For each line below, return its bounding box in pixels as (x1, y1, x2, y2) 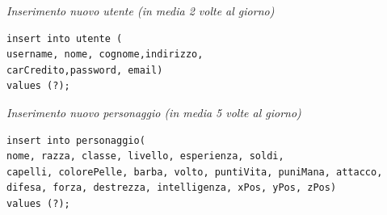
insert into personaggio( (6, 134, 145, 146)
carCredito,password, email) (6, 64, 163, 76)
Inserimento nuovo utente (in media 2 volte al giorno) (6, 2, 275, 19)
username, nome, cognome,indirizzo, (6, 48, 204, 61)
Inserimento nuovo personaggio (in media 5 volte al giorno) (6, 103, 301, 120)
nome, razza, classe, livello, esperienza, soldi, (6, 150, 284, 162)
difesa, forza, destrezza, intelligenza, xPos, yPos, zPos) (6, 182, 337, 194)
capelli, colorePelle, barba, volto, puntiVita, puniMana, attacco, (6, 166, 383, 178)
